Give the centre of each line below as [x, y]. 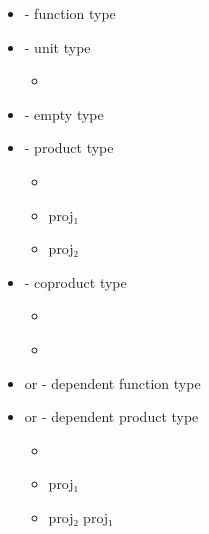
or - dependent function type [112, 382]
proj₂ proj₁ [80, 516]
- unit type [57, 46]
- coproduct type [75, 281]
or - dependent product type [111, 416]
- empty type [64, 113]
